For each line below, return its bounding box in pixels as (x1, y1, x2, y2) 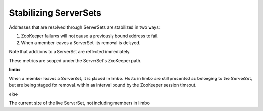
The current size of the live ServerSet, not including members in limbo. (9, 100, 151, 106)
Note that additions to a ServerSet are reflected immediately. (9, 48, 131, 54)
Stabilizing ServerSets (9, 7, 102, 18)
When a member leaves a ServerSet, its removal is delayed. (21, 40, 141, 46)
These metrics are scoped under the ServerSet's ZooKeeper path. (9, 58, 142, 63)
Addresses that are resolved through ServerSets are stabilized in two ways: (9, 24, 160, 30)
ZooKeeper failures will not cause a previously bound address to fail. (21, 33, 159, 39)
